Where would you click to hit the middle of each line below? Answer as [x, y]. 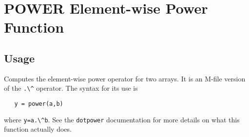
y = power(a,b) [39, 104]
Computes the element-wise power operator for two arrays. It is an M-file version [125, 78]
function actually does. [38, 129]
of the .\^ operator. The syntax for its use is [71, 88]
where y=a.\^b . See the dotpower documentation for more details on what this [122, 119]
